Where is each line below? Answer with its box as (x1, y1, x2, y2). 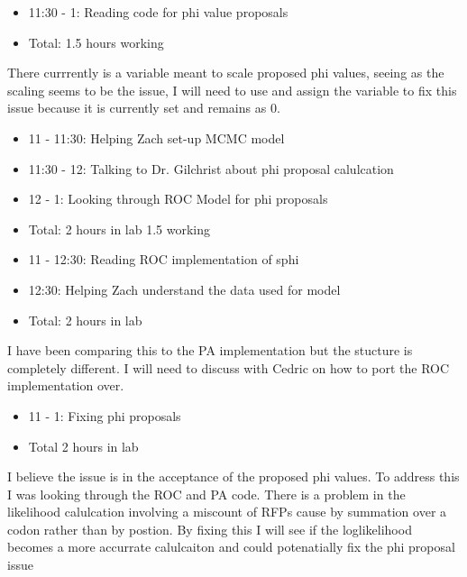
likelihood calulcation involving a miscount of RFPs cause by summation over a (7, 502, 447, 521)
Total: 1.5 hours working (28, 32, 164, 51)
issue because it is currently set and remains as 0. (7, 98, 280, 117)
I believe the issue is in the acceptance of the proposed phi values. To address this (7, 467, 460, 486)
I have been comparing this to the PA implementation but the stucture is (7, 341, 413, 360)
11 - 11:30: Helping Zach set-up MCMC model (28, 128, 285, 147)
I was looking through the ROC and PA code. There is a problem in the (7, 484, 406, 503)
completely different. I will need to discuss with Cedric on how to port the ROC (7, 358, 450, 377)
